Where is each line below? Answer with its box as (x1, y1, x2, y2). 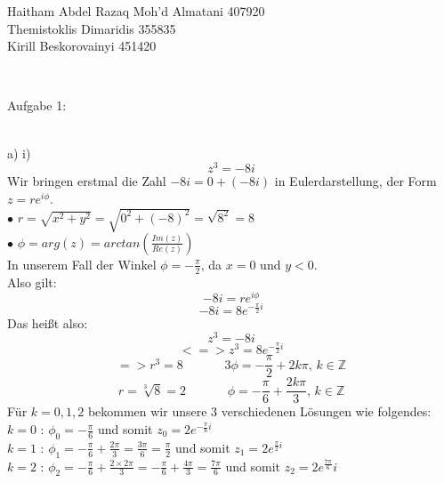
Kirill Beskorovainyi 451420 (7, 36, 157, 55)
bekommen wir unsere (87, 402, 207, 421)
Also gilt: (7, 272, 57, 291)
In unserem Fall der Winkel (7, 254, 157, 273)
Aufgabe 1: (7, 96, 67, 115)
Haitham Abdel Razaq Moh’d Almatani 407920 (7, 2, 265, 20)
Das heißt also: (7, 313, 88, 332)
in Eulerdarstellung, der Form (274, 172, 437, 190)
